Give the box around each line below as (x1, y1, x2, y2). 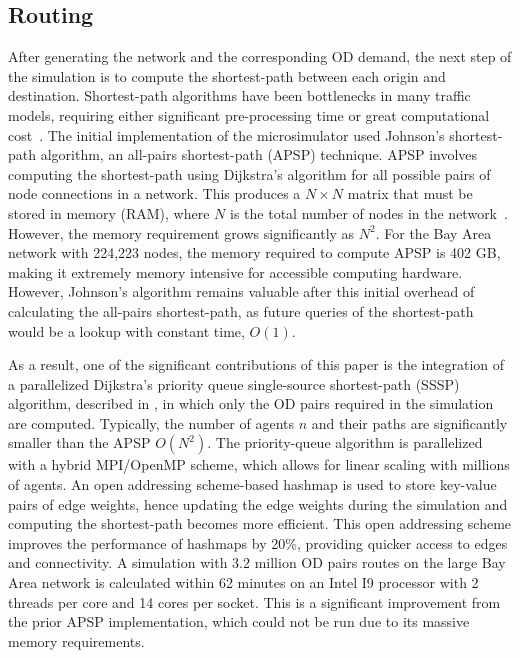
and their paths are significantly (311, 412, 508, 433)
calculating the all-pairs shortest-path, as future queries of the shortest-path (8, 300, 474, 321)
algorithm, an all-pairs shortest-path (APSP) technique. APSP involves (40, 144, 478, 165)
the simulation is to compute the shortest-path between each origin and (8, 65, 446, 86)
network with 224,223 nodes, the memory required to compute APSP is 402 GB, (8, 242, 501, 263)
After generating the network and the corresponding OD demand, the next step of (8, 46, 512, 67)
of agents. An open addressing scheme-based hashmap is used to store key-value (8, 474, 497, 495)
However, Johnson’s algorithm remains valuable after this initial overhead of (8, 281, 475, 302)
